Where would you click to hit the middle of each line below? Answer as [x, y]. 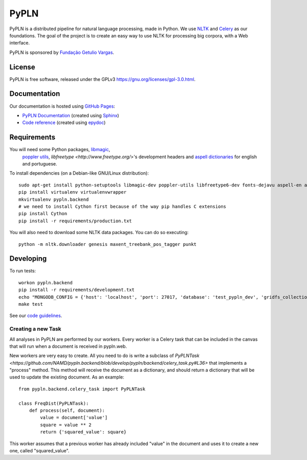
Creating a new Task [35, 329]
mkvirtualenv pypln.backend [54, 199]
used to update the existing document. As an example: [67, 377]
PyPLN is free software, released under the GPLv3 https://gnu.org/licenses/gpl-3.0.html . [103, 79]
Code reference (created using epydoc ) [64, 122]
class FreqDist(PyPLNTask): [54, 403]
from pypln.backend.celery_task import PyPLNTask [82, 389]
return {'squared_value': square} [83, 432]
